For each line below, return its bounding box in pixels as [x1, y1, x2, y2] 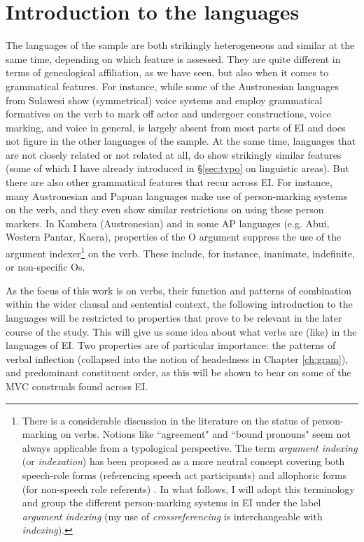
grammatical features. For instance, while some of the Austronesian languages [6, 78, 339, 93]
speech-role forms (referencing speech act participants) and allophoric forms [22, 468, 347, 482]
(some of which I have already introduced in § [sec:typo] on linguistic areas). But [6, 161, 349, 176]
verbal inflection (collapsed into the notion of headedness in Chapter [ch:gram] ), [6, 351, 349, 366]
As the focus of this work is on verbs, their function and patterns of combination [6, 283, 352, 297]
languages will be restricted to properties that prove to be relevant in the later [6, 311, 342, 325]
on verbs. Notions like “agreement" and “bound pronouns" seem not [60, 427, 351, 441]
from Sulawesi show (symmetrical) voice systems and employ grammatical [6, 92, 323, 107]
